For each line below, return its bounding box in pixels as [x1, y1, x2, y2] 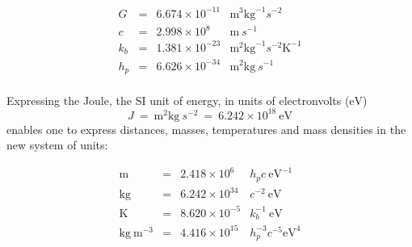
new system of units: [6, 136, 108, 153]
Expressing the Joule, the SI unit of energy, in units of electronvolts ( [6, 91, 350, 108]
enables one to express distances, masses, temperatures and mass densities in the [6, 120, 406, 137]
